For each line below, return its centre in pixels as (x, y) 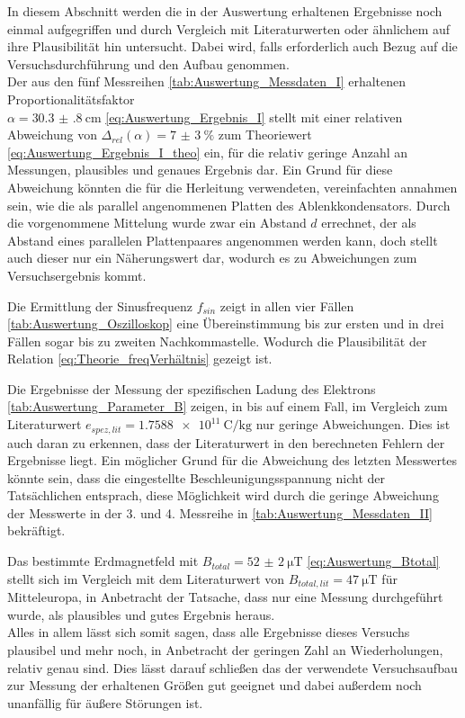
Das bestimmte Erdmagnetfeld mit (103, 561)
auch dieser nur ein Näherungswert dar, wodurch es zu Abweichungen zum (212, 258)
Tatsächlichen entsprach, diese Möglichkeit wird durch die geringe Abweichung (223, 495)
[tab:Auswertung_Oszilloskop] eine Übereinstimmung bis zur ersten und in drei (226, 323)
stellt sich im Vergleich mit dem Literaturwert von (146, 578)
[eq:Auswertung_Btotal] (373, 561)
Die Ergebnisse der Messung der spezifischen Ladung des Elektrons (192, 388)
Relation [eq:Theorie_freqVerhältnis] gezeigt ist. (140, 359)
